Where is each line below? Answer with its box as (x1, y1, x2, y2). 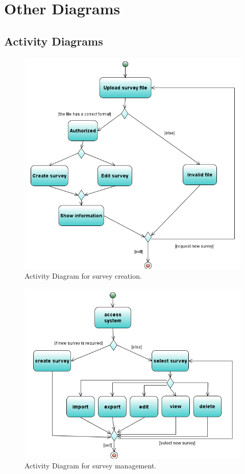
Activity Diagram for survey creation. (24, 270, 142, 281)
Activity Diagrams (4, 33, 103, 49)
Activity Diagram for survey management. (24, 460, 157, 471)
